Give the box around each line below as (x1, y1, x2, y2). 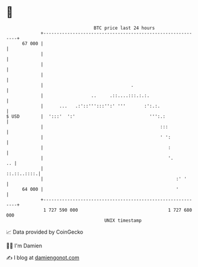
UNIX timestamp (104, 217, 142, 224)
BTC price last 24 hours (94, 25, 155, 31)
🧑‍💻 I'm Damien (6, 242, 43, 249)
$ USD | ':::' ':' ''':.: (6, 113, 166, 120)
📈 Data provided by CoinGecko (6, 228, 84, 235)
